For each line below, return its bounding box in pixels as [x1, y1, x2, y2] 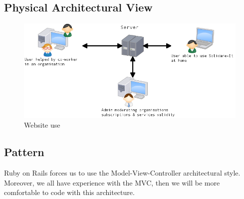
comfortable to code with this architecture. [4, 187, 135, 198]
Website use [24, 120, 60, 130]
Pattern [4, 144, 44, 160]
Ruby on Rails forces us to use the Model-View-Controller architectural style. [4, 168, 241, 178]
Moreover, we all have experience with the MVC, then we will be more [4, 177, 220, 188]
